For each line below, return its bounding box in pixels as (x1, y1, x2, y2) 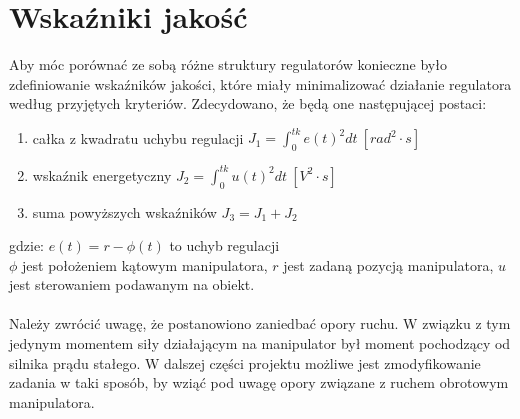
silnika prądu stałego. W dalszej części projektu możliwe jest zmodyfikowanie (9, 352, 481, 373)
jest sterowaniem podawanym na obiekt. (9, 274, 255, 295)
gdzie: (9, 235, 44, 256)
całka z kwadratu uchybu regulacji (32, 127, 244, 148)
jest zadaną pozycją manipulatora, (283, 254, 494, 275)
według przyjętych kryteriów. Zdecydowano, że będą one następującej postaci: (9, 93, 487, 114)
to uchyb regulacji (169, 235, 280, 256)
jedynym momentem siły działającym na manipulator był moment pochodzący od (9, 333, 511, 354)
